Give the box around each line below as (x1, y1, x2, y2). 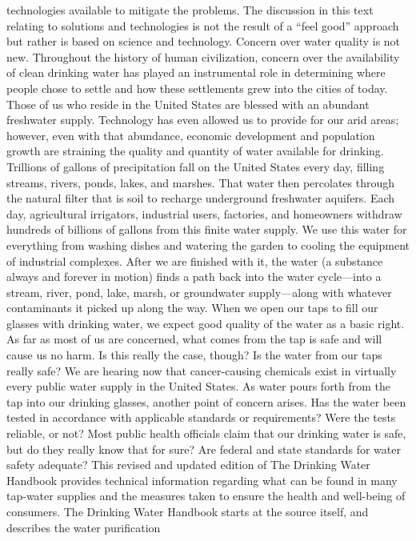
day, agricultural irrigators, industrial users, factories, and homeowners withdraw (6, 205, 402, 222)
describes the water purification (6, 519, 161, 535)
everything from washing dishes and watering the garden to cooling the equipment (6, 236, 410, 253)
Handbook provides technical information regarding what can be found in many (6, 471, 398, 488)
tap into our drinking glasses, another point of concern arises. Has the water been (6, 393, 406, 410)
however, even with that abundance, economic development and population (6, 126, 375, 143)
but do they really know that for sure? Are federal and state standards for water (6, 440, 401, 457)
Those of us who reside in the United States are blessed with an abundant (6, 95, 370, 112)
